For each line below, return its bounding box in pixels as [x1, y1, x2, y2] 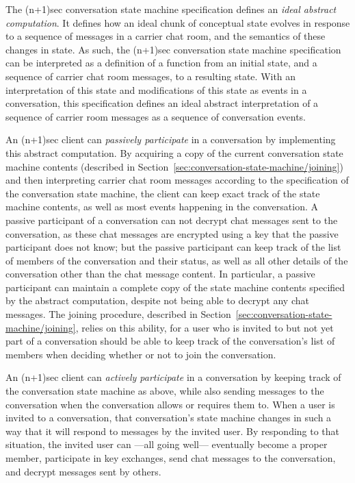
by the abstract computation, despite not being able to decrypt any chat [5, 293, 309, 308]
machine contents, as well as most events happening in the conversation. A [5, 199, 319, 214]
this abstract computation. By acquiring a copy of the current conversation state [5, 145, 343, 160]
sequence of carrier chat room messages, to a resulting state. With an [5, 69, 296, 83]
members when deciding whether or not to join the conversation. [5, 347, 276, 361]
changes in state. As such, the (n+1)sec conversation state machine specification [5, 42, 341, 56]
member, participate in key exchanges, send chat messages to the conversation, [5, 451, 336, 465]
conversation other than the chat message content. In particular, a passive [5, 267, 315, 281]
